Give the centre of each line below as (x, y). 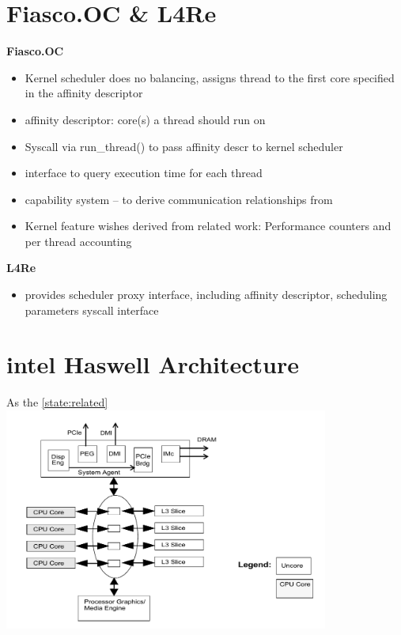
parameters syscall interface (92, 310)
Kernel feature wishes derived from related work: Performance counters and (208, 226)
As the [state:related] (57, 402)
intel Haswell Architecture (153, 364)
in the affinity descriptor (84, 93)
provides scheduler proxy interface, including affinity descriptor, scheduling (206, 295)
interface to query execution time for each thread (144, 173)
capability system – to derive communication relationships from (179, 199)
